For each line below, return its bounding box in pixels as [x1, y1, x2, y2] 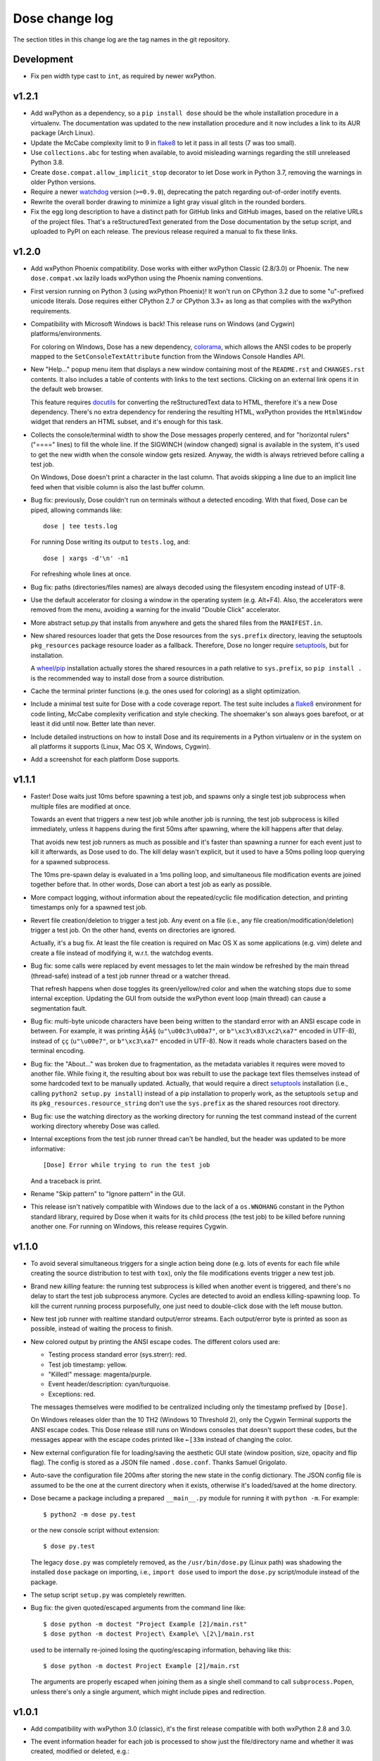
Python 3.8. [30, 158, 64, 167]
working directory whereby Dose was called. [30, 1121, 160, 1130]
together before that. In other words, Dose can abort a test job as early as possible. [30, 880, 272, 889]
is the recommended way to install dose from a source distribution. [30, 673, 224, 683]
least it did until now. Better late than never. [30, 719, 156, 728]
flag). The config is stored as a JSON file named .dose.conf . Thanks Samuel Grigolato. [30, 1458, 288, 1467]
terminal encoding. [30, 1047, 85, 1055]
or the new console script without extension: [30, 1526, 160, 1534]
